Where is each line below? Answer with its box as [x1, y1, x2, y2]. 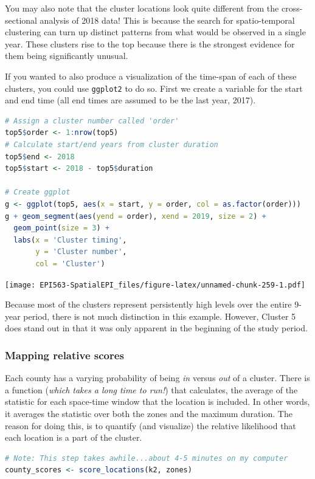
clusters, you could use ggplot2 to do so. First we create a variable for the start [5, 81, 303, 94]
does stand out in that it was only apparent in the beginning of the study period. [5, 322, 308, 334]
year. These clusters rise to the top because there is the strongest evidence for [5, 37, 295, 50]
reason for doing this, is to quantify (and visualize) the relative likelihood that [5, 419, 296, 432]
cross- [281, 2, 303, 14]
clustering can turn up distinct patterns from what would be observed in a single [5, 26, 306, 38]
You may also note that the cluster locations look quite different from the [5, 2, 279, 14]
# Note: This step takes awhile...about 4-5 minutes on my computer [5, 453, 288, 463]
